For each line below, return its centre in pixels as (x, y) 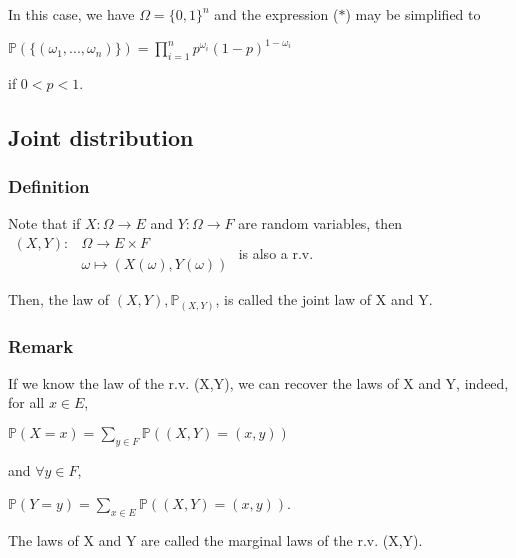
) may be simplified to (413, 14)
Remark (41, 345)
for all (26, 402)
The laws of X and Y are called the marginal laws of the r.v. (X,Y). (215, 540)
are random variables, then (320, 223)
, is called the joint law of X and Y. (324, 299)
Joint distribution (101, 136)
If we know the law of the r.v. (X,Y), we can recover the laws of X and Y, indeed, (258, 382)
